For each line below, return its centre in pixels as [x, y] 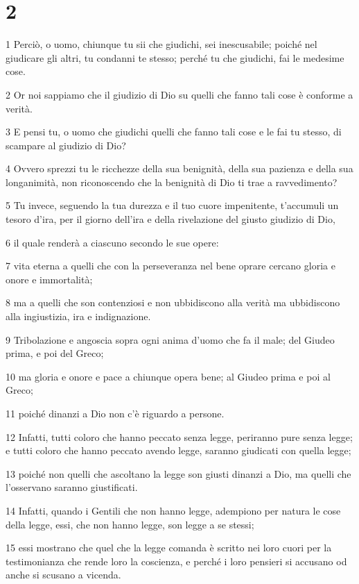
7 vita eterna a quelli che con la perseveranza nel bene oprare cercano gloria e [170, 266]
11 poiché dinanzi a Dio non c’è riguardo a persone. [115, 413]
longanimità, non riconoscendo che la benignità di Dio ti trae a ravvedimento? [172, 182]
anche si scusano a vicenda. [63, 575]
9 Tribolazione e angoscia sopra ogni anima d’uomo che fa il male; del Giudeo [170, 339]
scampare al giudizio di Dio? [66, 145]
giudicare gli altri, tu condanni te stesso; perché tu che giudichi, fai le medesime [175, 57]
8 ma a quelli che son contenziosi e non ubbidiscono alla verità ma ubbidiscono [173, 302]
